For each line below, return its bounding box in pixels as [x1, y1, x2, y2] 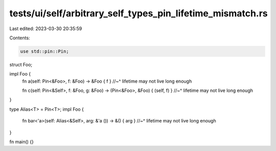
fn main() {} [9, 139, 34, 145]
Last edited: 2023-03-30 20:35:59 [9, 26, 82, 32]
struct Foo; [9, 61, 33, 67]
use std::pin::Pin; [20, 48, 69, 54]
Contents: [9, 35, 30, 41]
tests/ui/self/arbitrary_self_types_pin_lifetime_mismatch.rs [9, 8, 268, 19]
